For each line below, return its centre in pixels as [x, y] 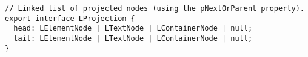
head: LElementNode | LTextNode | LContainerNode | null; [133, 28]
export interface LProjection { [70, 18]
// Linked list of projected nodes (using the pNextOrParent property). [155, 8]
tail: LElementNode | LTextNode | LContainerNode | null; [133, 38]
